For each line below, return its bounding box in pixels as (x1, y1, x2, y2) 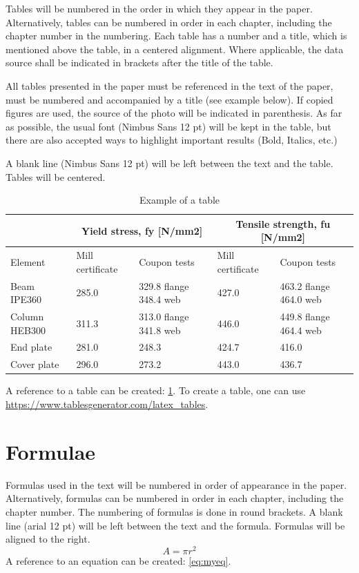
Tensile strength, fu (235, 216, 331, 231)
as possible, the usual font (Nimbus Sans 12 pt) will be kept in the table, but (6, 119, 331, 133)
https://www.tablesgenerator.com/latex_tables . (6, 397, 208, 411)
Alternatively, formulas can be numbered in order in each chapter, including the (6, 491, 344, 505)
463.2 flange (280, 278, 330, 293)
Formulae (6, 437, 96, 465)
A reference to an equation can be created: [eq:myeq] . (6, 553, 231, 567)
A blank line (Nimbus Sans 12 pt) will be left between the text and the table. (6, 155, 333, 170)
